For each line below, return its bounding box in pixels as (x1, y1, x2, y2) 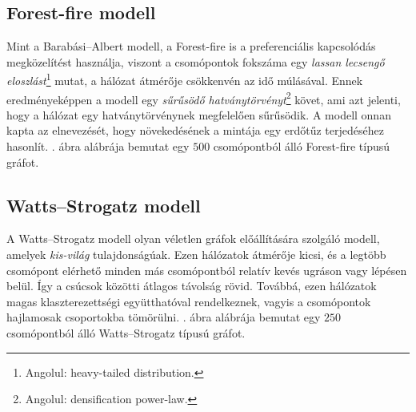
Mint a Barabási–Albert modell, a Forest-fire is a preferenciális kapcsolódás (6, 38, 376, 55)
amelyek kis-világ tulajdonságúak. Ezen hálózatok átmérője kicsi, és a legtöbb (6, 246, 386, 263)
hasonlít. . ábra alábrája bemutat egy (6, 138, 190, 155)
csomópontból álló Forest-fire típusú (213, 138, 390, 155)
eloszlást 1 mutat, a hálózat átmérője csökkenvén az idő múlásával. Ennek (6, 70, 363, 89)
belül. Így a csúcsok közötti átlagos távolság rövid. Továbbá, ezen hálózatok (6, 277, 377, 294)
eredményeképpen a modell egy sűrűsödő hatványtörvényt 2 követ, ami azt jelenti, (6, 88, 401, 107)
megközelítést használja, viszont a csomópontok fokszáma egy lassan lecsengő (6, 53, 385, 70)
